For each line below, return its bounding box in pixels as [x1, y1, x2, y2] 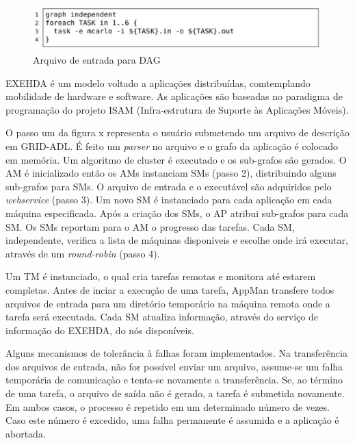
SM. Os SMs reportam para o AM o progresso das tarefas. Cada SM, [5, 219, 295, 233]
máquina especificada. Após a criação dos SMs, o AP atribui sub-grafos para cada [5, 205, 349, 220]
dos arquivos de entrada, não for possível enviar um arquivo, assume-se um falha [5, 359, 343, 373]
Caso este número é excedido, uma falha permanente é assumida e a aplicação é [5, 413, 339, 427]
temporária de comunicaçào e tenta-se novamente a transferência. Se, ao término [5, 372, 343, 387]
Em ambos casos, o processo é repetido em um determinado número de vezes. [5, 399, 330, 414]
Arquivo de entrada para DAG [33, 53, 161, 67]
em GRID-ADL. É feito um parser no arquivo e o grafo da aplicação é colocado [5, 138, 338, 153]
